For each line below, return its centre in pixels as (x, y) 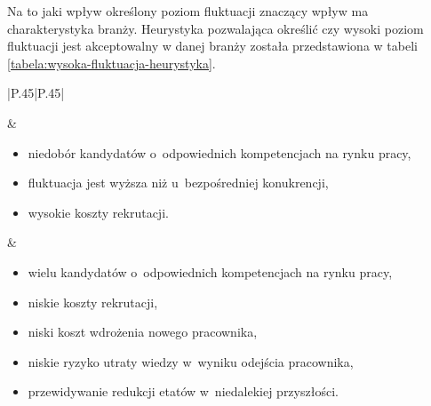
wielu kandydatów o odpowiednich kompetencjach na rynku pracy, (210, 271)
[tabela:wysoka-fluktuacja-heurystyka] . (112, 63)
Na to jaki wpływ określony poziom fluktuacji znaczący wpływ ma (188, 11)
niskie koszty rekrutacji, (93, 302)
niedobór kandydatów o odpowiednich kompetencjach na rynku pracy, (219, 152)
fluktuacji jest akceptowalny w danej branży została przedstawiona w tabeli (212, 46)
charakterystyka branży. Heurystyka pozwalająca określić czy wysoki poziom (215, 28)
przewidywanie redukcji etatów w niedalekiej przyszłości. (183, 391)
